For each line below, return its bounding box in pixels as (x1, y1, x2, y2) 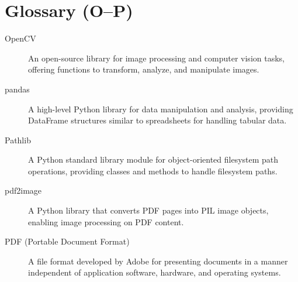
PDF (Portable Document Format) (5, 235, 130, 247)
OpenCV (5, 32, 36, 44)
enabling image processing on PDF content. (28, 215, 184, 228)
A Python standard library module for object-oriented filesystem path (28, 153, 279, 166)
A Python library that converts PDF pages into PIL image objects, (28, 204, 269, 216)
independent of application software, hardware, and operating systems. (28, 266, 281, 278)
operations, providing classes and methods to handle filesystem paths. (28, 164, 278, 177)
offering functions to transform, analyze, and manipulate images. (28, 63, 259, 75)
